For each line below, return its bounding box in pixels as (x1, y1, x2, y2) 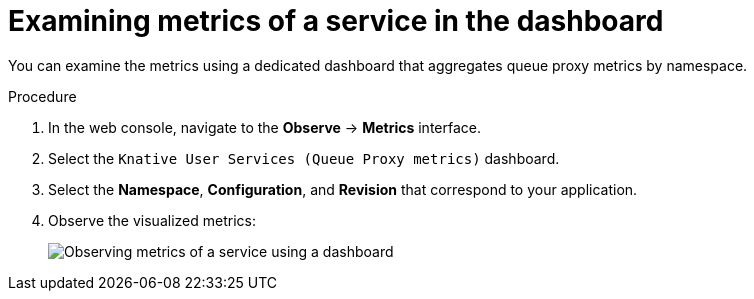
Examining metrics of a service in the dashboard (8, 4, 664, 38)
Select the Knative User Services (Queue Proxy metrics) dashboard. (48, 149, 560, 167)
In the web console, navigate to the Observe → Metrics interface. (48, 118, 481, 136)
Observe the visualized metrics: (48, 211, 256, 229)
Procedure (8, 87, 77, 105)
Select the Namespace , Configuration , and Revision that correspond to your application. (48, 180, 638, 198)
